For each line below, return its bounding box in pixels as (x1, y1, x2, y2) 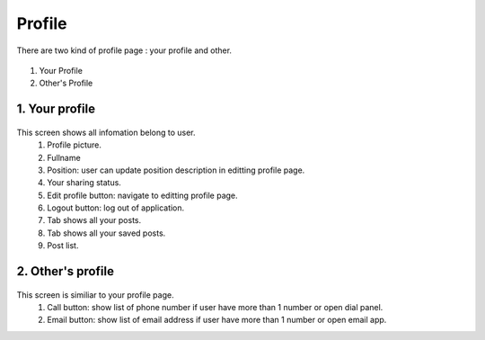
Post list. (47, 240, 79, 251)
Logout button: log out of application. (47, 202, 185, 213)
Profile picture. (47, 139, 102, 150)
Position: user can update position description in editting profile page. (47, 165, 305, 175)
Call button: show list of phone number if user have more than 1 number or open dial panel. (47, 302, 384, 313)
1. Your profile (16, 102, 96, 117)
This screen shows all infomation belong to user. (16, 127, 197, 138)
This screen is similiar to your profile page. (16, 289, 174, 300)
